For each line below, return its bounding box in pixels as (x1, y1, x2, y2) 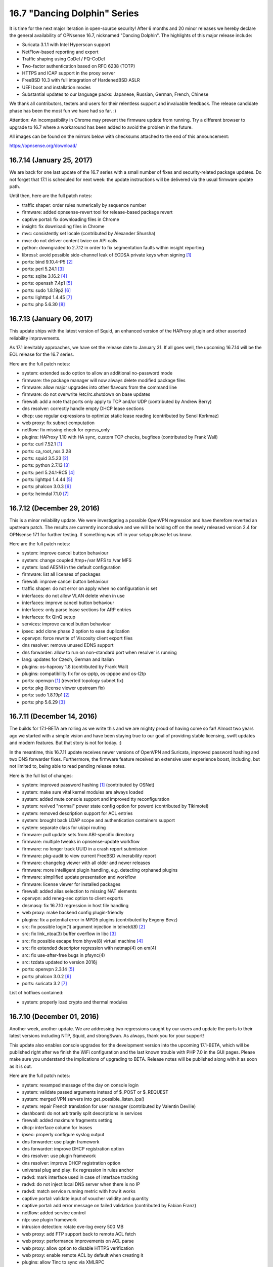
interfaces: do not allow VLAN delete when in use (22, 592, 125, 599)
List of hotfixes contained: (9, 990, 64, 996)
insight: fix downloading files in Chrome (22, 223, 105, 230)
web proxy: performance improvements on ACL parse (22, 1238, 134, 1244)
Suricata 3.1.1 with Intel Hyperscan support (22, 42, 111, 48)
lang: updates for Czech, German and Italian (22, 656, 114, 662)
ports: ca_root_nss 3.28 (22, 448, 71, 454)
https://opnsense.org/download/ (9, 142, 77, 149)
